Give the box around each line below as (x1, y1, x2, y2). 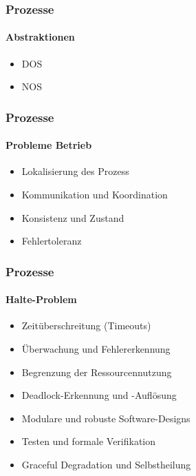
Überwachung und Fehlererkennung (21, 342, 171, 356)
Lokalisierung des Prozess (21, 164, 129, 178)
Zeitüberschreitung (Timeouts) (21, 318, 151, 333)
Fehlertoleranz (21, 234, 82, 248)
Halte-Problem (6, 292, 77, 307)
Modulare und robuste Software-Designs (21, 411, 190, 425)
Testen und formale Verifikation (21, 434, 156, 448)
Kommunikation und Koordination (21, 187, 168, 202)
